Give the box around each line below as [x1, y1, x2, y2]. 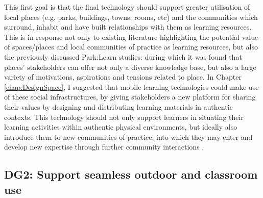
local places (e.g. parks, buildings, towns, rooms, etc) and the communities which [4, 11, 258, 22]
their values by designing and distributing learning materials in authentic [4, 101, 233, 112]
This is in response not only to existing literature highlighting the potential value [4, 31, 258, 42]
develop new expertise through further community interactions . [4, 141, 204, 152]
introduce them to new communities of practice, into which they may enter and [4, 131, 253, 142]
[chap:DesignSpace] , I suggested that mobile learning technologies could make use [4, 81, 259, 92]
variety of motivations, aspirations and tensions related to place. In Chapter [4, 71, 242, 82]
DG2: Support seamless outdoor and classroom [4, 166, 258, 182]
